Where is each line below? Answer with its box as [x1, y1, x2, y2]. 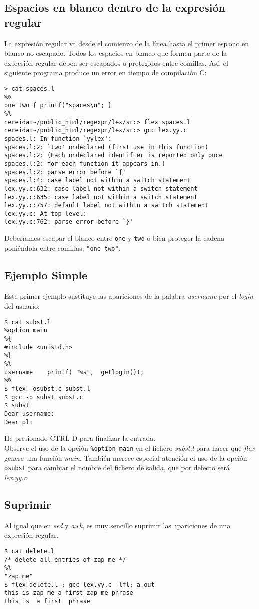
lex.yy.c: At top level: [4, 210, 87, 217]
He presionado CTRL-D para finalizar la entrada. [4, 433, 156, 443]
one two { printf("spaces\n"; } [4, 102, 112, 109]
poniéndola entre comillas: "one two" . [4, 242, 121, 253]
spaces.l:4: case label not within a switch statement [4, 177, 191, 184]
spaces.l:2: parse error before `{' [4, 168, 126, 176]
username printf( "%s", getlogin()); [4, 368, 144, 376]
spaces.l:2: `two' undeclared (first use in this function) [4, 143, 209, 151]
